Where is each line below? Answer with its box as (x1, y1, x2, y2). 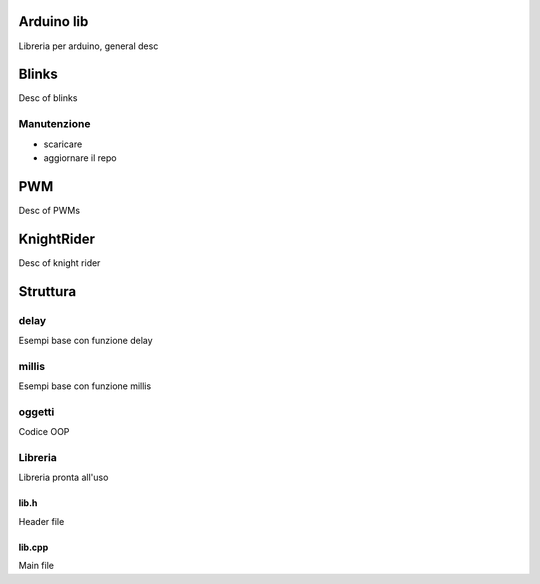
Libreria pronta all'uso (18, 471, 109, 484)
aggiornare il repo (43, 151, 117, 164)
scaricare (43, 138, 83, 150)
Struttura (18, 283, 77, 300)
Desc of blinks (18, 92, 78, 104)
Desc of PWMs (18, 204, 80, 216)
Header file (18, 515, 65, 527)
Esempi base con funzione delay (18, 334, 154, 346)
